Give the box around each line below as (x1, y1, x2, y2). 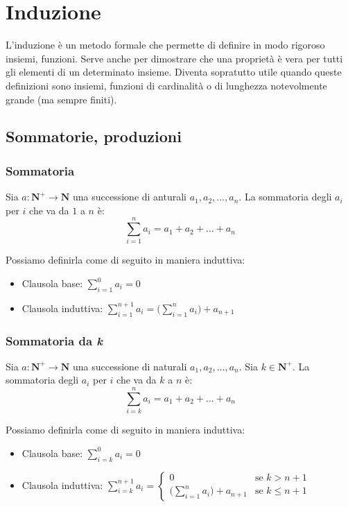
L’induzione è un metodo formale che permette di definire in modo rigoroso (6, 37, 325, 52)
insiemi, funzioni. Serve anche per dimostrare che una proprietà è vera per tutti (6, 51, 343, 65)
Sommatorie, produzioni (6, 126, 182, 147)
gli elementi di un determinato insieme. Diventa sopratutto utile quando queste (6, 65, 342, 79)
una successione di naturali (73, 359, 187, 373)
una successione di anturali (73, 189, 187, 204)
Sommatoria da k (6, 332, 103, 349)
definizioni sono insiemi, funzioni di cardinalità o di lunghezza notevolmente (6, 78, 327, 92)
